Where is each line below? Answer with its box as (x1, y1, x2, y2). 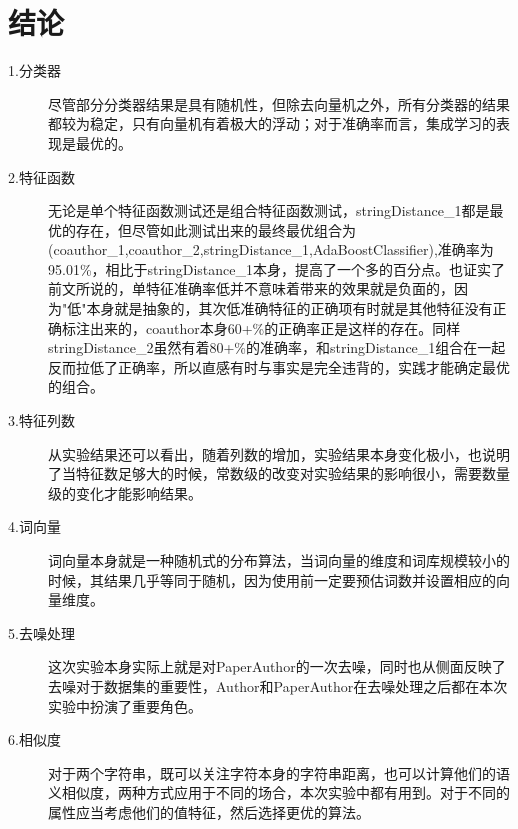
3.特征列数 (8, 410, 75, 431)
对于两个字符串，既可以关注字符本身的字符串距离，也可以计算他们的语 (48, 762, 510, 783)
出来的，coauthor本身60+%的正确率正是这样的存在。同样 (89, 317, 461, 338)
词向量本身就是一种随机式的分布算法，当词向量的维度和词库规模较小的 (48, 550, 510, 570)
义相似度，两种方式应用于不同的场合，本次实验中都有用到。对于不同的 (48, 782, 510, 803)
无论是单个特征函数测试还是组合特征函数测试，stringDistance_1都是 (48, 200, 490, 221)
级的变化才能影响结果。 (48, 482, 202, 503)
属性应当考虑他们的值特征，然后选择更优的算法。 (48, 801, 370, 822)
